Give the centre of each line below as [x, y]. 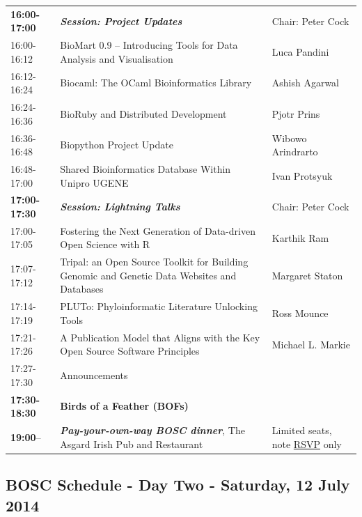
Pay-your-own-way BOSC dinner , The [152, 430]
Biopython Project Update [117, 145]
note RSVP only [307, 443]
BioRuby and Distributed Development [143, 113]
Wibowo [289, 138]
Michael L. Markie [311, 344]
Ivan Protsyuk [302, 175]
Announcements [94, 375]
